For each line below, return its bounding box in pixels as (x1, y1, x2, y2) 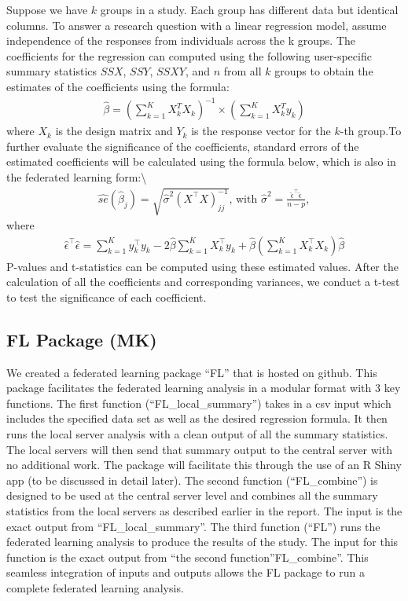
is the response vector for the (191, 123, 331, 139)
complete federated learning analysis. (6, 579, 184, 596)
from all (223, 63, 262, 79)
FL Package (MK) (6, 327, 157, 351)
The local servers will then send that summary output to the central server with (6, 441, 392, 457)
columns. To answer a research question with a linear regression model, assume (6, 16, 387, 33)
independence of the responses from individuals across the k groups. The (6, 32, 356, 49)
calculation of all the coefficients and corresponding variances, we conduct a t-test (6, 273, 400, 290)
